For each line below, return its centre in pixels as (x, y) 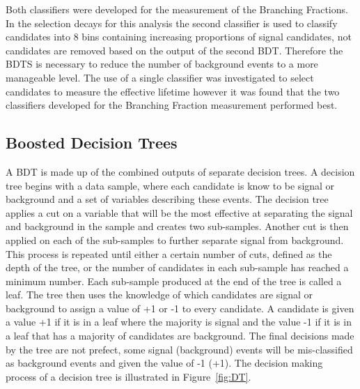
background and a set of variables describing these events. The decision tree (167, 199)
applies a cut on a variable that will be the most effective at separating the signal (179, 212)
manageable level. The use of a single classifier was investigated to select (160, 77)
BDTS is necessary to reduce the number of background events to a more (162, 64)
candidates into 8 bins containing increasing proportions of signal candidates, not (179, 37)
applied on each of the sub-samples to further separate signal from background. (175, 239)
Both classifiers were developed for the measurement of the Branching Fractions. (177, 9)
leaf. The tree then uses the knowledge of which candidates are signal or (159, 295)
